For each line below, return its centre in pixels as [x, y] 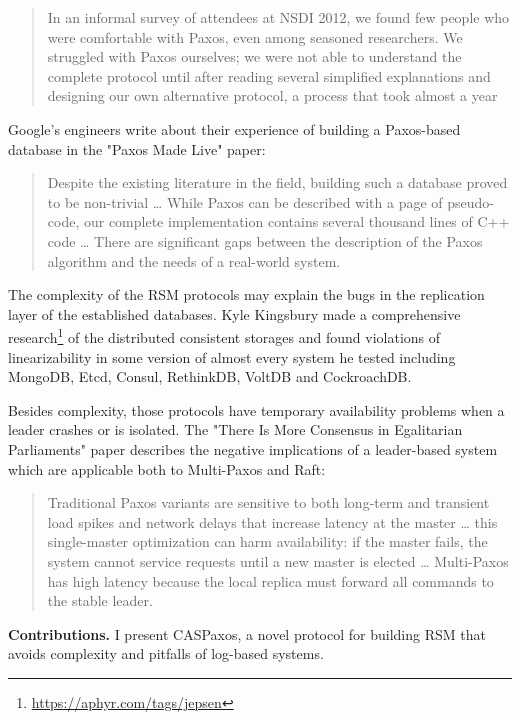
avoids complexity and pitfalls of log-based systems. [166, 653]
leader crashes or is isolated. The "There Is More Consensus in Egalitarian [235, 429]
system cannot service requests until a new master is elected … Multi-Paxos [278, 560]
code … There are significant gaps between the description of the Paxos [265, 240]
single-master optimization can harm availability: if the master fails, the [267, 541]
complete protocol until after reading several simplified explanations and [269, 75]
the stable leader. [100, 600]
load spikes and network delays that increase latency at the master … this [272, 521]
